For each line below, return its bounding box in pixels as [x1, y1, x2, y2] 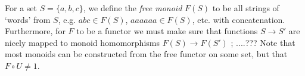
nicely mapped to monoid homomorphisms [5, 36, 160, 48]
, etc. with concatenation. [192, 13, 285, 25]
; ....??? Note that [231, 36, 295, 48]
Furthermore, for [5, 25, 66, 37]
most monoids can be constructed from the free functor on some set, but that [5, 48, 288, 60]
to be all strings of [212, 2, 279, 14]
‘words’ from [5, 13, 51, 25]
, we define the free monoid [83, 2, 182, 14]
